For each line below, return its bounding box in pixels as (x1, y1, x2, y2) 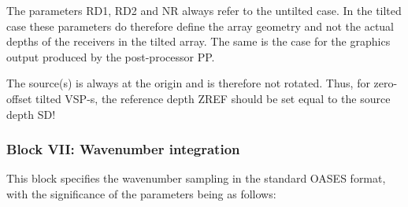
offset (6, 90, 32, 106)
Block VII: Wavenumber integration (6, 139, 240, 159)
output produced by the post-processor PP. (6, 48, 215, 65)
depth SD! (6, 105, 56, 122)
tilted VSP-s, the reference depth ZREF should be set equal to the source (35, 90, 391, 106)
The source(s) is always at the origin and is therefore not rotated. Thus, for (6, 75, 370, 91)
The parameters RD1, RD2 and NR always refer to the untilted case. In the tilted (6, 2, 402, 18)
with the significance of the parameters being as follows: (6, 185, 276, 201)
